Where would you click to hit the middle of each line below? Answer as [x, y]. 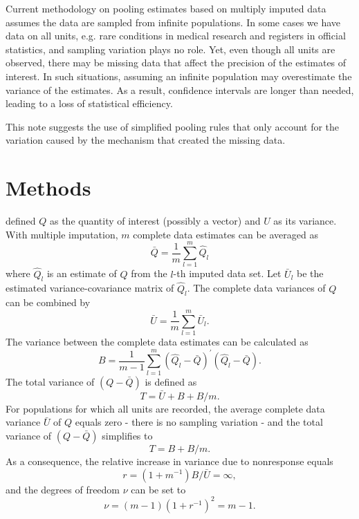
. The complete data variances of [256, 288]
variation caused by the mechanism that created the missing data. [146, 140]
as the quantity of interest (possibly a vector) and [155, 221]
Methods [48, 188]
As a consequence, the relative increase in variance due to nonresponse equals [169, 461]
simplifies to [127, 435]
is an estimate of [82, 273]
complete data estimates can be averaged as [225, 234]
